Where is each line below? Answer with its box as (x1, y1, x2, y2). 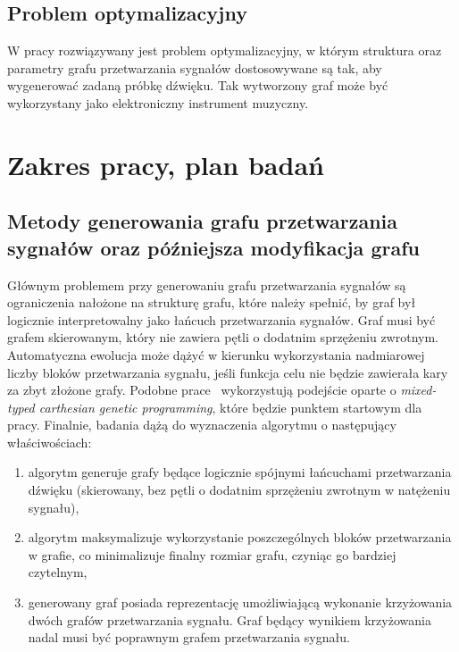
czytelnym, (28, 563, 88, 581)
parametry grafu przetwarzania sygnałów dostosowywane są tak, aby (7, 58, 382, 77)
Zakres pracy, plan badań (7, 146, 324, 182)
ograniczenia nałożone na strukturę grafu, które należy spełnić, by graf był (7, 293, 416, 312)
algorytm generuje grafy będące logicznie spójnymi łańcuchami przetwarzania (28, 463, 452, 481)
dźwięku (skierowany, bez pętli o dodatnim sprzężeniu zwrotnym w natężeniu (28, 481, 451, 499)
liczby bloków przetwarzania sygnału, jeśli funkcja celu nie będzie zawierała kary (7, 363, 448, 381)
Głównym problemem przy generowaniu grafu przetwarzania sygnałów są (7, 275, 406, 294)
